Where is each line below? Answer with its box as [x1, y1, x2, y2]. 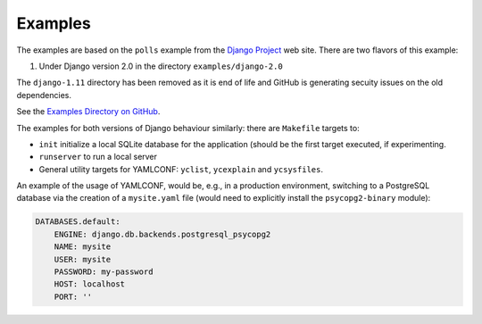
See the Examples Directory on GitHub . [16, 106, 161, 117]
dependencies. [16, 89, 71, 100]
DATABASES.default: [35, 217, 120, 227]
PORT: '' [54, 291, 93, 302]
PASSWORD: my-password [54, 267, 154, 277]
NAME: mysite [54, 242, 112, 252]
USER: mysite [54, 254, 112, 264]
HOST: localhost [54, 279, 125, 289]
